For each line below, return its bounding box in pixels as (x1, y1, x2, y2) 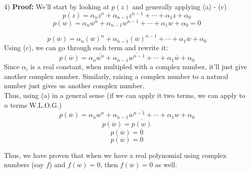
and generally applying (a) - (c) (132, 1, 227, 11)
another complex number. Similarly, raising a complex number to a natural (4, 71, 229, 81)
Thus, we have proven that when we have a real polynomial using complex (4, 150, 227, 160)
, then (100, 159, 118, 170)
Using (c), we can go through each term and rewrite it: (4, 42, 168, 53)
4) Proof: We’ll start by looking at (4, 1, 109, 11)
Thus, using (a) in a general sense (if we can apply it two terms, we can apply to (4, 90, 246, 100)
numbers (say (4, 159, 44, 170)
